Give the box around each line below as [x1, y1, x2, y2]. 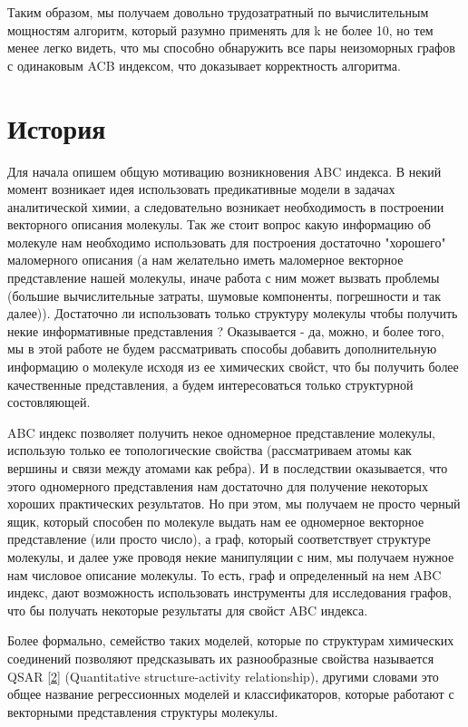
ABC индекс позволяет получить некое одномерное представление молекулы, [7, 422, 435, 441]
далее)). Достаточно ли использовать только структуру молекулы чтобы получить [7, 304, 458, 323]
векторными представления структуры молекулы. [7, 702, 278, 721]
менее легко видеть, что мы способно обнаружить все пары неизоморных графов [7, 38, 455, 57]
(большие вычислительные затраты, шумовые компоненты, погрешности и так [7, 286, 442, 305]
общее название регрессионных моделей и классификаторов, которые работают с [7, 684, 454, 703]
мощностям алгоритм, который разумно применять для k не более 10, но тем [7, 20, 434, 39]
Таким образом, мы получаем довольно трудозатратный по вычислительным [7, 3, 429, 21]
